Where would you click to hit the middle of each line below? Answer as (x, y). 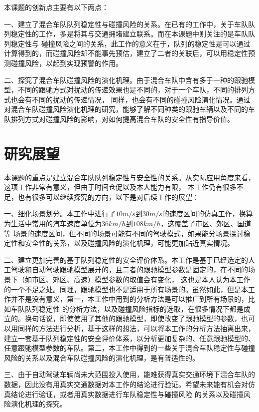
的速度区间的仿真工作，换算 (207, 213)
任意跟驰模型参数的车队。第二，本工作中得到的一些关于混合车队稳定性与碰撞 (129, 348)
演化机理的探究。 (39, 404)
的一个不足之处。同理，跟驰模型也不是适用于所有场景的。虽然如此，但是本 (126, 289)
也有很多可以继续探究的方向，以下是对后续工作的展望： (108, 197)
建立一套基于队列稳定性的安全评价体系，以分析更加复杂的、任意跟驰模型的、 (129, 338)
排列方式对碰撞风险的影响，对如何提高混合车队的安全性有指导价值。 (122, 119)
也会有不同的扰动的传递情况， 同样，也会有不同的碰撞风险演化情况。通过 (130, 99)
